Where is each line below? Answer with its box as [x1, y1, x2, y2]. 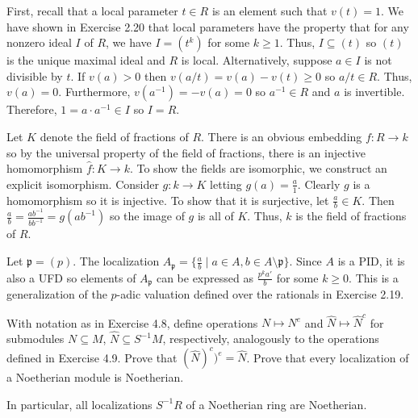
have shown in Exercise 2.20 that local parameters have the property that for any [6, 18, 409, 35]
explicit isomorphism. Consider [6, 175, 159, 192]
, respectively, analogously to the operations [162, 330, 379, 347]
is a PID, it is [337, 253, 405, 270]
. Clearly [297, 175, 341, 192]
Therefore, [6, 101, 57, 118]
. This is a [349, 269, 399, 286]
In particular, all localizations [6, 395, 153, 412]
